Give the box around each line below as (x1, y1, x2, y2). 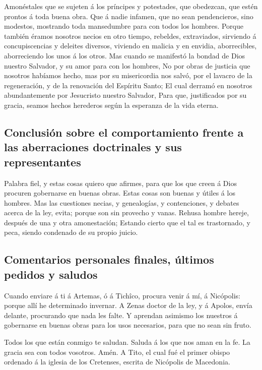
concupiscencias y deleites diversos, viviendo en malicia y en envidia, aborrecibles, (4, 40, 257, 51)
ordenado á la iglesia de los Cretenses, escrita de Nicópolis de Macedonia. (4, 356, 230, 367)
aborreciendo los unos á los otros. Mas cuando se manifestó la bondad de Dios (4, 50, 245, 60)
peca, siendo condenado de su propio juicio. (4, 227, 138, 237)
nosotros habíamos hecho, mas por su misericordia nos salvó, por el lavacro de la (4, 70, 252, 81)
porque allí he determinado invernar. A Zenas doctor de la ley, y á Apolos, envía (4, 300, 252, 311)
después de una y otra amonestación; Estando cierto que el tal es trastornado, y (4, 217, 250, 227)
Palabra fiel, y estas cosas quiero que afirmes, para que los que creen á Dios (4, 177, 237, 188)
